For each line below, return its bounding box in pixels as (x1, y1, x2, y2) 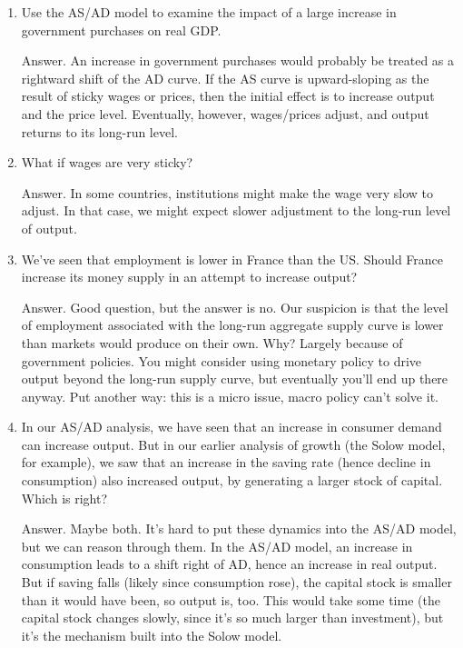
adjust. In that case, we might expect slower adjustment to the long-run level (21, 201, 451, 220)
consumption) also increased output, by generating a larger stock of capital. (21, 471, 443, 490)
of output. (21, 218, 77, 237)
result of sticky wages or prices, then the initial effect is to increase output (21, 86, 435, 105)
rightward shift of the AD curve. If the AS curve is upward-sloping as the (21, 68, 429, 87)
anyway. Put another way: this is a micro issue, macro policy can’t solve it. (21, 386, 438, 405)
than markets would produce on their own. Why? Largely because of (21, 333, 403, 352)
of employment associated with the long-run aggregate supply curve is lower (21, 315, 444, 334)
